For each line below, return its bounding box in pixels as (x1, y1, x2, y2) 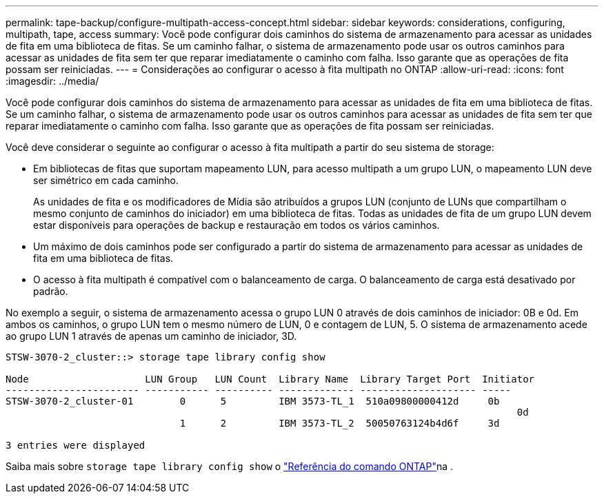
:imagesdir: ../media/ (6, 75, 99, 87)
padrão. (33, 285, 68, 297)
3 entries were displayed (6, 440, 145, 451)
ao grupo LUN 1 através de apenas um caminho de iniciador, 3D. (6, 330, 297, 342)
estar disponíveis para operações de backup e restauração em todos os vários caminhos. (33, 219, 440, 231)
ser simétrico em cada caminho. (33, 174, 179, 186)
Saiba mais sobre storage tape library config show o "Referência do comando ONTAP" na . (6, 460, 454, 472)
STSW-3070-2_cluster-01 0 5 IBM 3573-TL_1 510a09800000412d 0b (6, 396, 500, 407)
